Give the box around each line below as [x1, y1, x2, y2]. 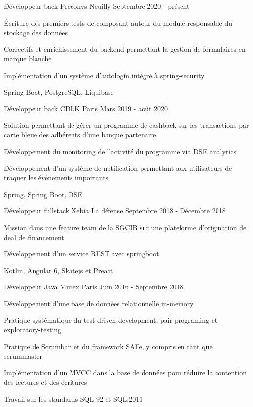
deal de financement [4, 232, 64, 242]
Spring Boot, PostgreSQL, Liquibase [4, 86, 114, 97]
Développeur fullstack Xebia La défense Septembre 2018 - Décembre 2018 [4, 205, 226, 216]
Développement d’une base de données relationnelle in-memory [4, 298, 194, 308]
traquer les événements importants [4, 172, 108, 183]
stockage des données [4, 27, 68, 38]
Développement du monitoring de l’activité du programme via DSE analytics [4, 146, 236, 156]
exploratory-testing [4, 325, 62, 335]
